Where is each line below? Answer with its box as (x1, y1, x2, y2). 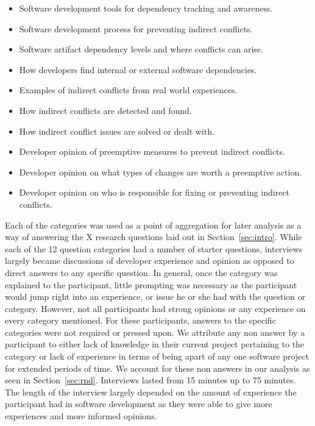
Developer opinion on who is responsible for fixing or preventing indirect (19, 186, 290, 199)
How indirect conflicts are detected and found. (19, 104, 192, 116)
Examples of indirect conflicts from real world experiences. (19, 83, 238, 96)
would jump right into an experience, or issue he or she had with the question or (5, 290, 306, 303)
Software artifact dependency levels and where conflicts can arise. (19, 43, 263, 55)
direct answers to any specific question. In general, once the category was (5, 266, 278, 279)
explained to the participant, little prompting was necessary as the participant (5, 278, 297, 291)
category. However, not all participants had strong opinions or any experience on (5, 302, 306, 314)
